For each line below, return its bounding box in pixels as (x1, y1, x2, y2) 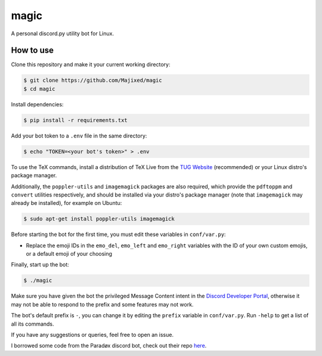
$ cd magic (23, 85, 55, 92)
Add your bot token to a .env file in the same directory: (11, 132, 147, 139)
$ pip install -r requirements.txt (23, 116, 128, 124)
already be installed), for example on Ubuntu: (11, 200, 122, 207)
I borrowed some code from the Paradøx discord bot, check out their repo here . (11, 342, 207, 349)
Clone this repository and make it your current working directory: (11, 61, 171, 68)
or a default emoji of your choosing (26, 250, 113, 257)
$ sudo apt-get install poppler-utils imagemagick (23, 216, 175, 222)
